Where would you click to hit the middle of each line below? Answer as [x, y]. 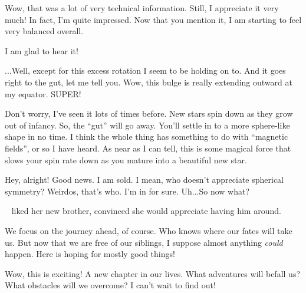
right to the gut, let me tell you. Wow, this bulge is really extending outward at [149, 82]
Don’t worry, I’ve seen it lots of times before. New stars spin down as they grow [149, 113]
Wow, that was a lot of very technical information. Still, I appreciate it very [142, 8]
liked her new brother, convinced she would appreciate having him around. [146, 211]
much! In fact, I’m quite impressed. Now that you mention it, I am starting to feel [153, 19]
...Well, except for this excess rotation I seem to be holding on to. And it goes [145, 70]
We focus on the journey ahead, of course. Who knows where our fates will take [149, 230]
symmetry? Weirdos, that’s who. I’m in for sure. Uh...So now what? [127, 191]
